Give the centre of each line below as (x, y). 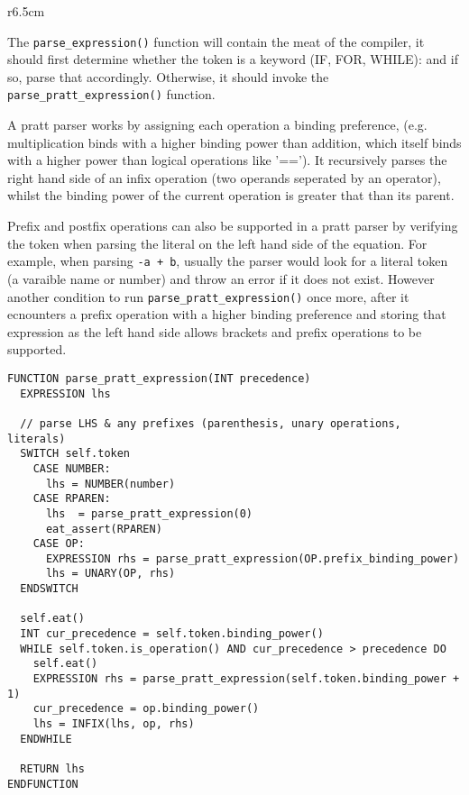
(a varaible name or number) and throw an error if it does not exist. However (221, 278)
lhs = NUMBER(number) (110, 484)
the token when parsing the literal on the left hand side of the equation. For (217, 243)
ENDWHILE (46, 739)
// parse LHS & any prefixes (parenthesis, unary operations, (211, 423)
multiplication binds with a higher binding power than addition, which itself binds (234, 142)
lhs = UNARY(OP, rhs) (110, 574)
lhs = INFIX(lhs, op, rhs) (114, 724)
